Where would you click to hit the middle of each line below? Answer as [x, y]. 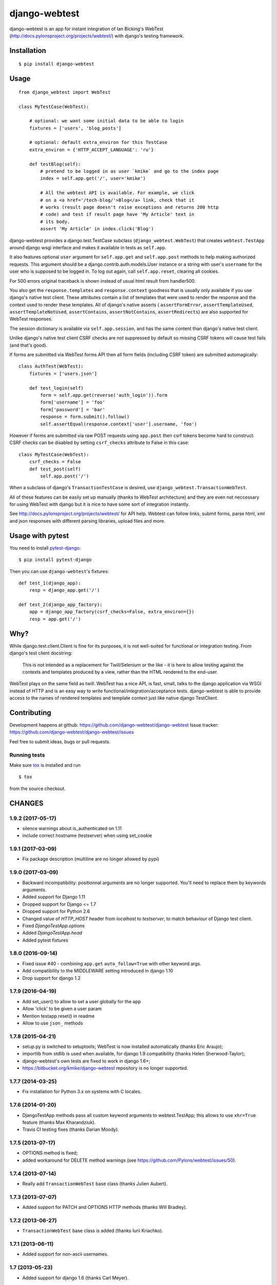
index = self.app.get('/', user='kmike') [93, 178]
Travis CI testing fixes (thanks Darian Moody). [71, 1130]
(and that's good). [28, 345]
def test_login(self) [56, 388]
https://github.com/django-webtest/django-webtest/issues [72, 732]
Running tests [27, 755]
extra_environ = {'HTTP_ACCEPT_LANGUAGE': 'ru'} [91, 150]
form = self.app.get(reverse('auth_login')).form [104, 395]
